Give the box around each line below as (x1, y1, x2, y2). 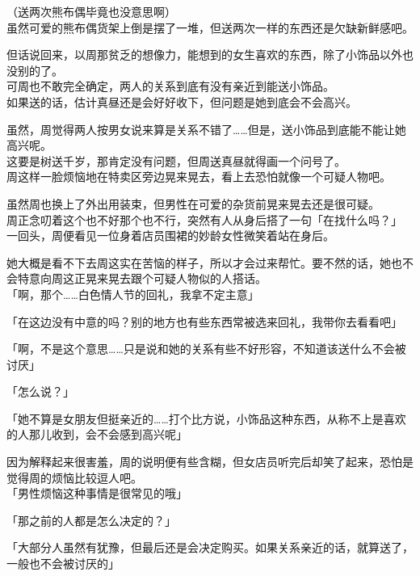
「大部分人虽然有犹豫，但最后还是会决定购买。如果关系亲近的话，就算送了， (6, 539, 414, 556)
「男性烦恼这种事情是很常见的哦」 (6, 485, 187, 502)
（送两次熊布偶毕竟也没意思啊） (6, 3, 176, 19)
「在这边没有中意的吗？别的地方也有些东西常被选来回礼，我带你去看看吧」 (6, 313, 402, 330)
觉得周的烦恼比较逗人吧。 (6, 469, 142, 486)
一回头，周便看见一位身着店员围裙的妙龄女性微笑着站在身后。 (6, 227, 334, 244)
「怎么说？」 (6, 383, 74, 400)
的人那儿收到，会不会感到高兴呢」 (6, 426, 187, 443)
